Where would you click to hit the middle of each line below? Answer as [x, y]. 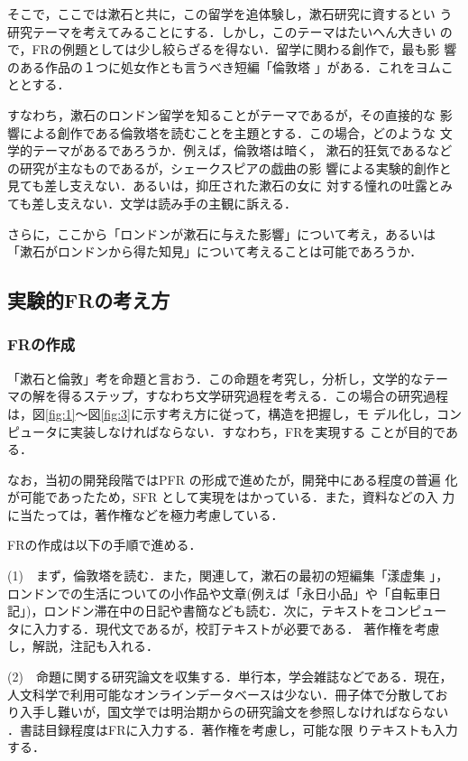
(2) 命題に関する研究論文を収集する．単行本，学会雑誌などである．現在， [230, 677]
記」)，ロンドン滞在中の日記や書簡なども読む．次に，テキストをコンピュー [227, 611]
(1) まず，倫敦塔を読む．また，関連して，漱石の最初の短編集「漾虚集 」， [228, 575]
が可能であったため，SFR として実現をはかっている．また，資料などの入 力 [231, 497]
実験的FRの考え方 [89, 300]
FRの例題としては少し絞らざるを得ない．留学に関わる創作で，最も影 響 [244, 49]
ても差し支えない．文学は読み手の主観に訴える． [152, 203]
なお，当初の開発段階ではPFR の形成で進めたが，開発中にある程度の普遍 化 [233, 479]
